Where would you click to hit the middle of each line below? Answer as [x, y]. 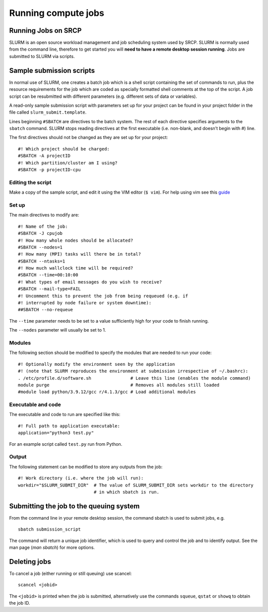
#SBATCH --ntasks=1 [42, 261]
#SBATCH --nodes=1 [40, 247]
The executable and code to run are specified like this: [65, 414]
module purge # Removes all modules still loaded [119, 385]
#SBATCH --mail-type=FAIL [50, 289]
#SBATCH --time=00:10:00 [48, 275]
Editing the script [30, 182]
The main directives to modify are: [44, 215]
